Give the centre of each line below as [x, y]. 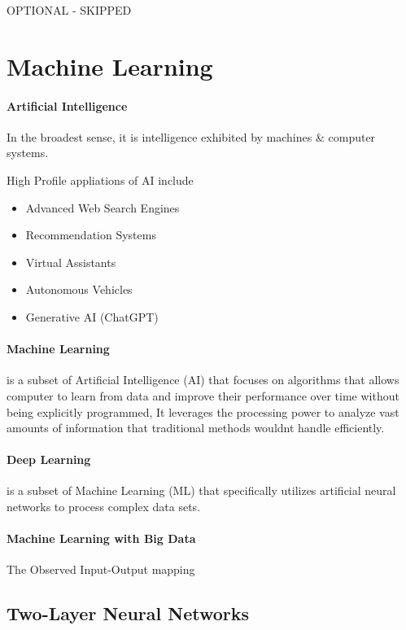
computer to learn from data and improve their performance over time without [203, 395]
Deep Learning [49, 459]
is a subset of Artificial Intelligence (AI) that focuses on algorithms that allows [203, 380]
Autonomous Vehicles [79, 289]
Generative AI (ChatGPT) [92, 316]
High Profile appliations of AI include [100, 179]
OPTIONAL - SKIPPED [69, 10]
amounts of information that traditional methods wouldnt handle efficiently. [196, 428]
